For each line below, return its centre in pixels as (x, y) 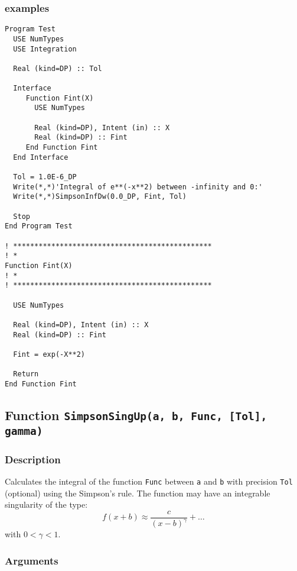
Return (26, 374)
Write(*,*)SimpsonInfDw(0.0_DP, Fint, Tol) (100, 197)
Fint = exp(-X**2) (49, 354)
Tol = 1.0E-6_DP (45, 177)
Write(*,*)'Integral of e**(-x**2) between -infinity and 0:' (138, 187)
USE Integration (45, 49)
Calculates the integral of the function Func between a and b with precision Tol (149, 481)
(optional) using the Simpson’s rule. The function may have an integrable (138, 493)
